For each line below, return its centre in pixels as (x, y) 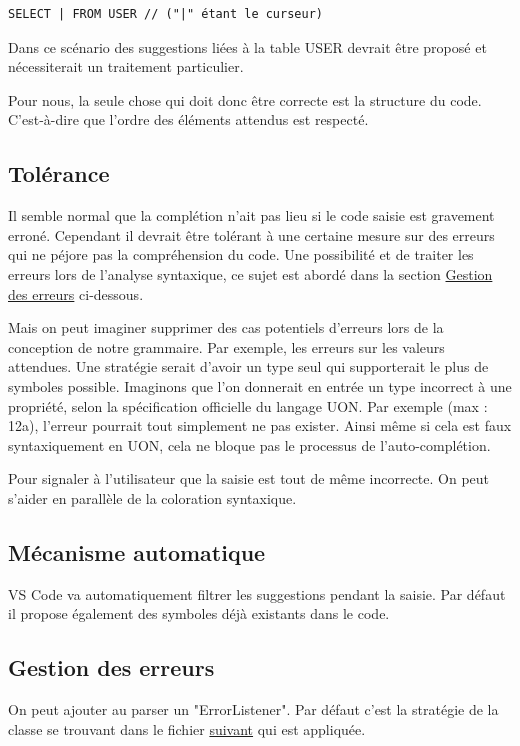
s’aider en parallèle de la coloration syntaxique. (152, 497)
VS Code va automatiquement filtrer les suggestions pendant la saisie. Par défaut (257, 593)
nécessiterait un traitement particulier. (126, 66)
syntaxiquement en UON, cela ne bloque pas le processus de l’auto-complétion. (249, 444)
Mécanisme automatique (137, 551)
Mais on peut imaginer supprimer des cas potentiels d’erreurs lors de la (226, 327)
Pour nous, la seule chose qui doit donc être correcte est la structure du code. (245, 99)
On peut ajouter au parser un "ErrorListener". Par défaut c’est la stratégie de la (253, 709)
